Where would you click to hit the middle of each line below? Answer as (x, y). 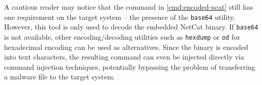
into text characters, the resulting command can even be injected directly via (124, 57)
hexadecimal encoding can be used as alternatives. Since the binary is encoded (126, 47)
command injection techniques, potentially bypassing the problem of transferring (130, 66)
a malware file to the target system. (60, 77)
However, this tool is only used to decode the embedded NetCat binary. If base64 (131, 27)
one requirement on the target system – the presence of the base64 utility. (120, 17)
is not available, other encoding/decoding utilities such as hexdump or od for (122, 36)
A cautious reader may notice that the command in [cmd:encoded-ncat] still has (129, 7)
